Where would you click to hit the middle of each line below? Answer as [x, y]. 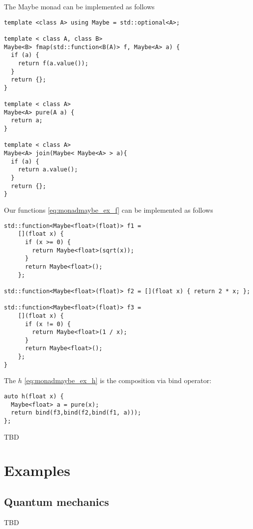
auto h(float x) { [34, 397]
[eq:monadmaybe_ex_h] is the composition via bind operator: [118, 380]
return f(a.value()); [53, 63]
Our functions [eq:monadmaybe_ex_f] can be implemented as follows [109, 210]
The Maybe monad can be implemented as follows [79, 6]
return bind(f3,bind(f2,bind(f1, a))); [76, 413]
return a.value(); [48, 170]
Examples [37, 470]
